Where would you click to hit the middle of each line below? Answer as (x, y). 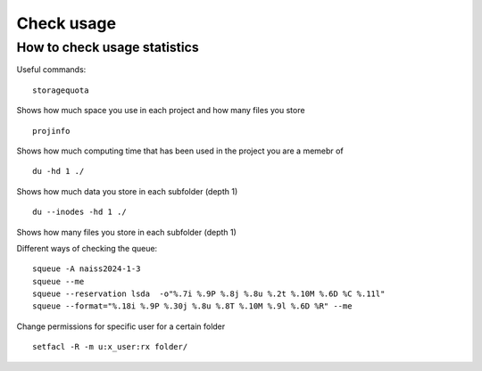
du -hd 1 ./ (58, 171)
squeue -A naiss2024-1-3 (87, 269)
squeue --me (58, 281)
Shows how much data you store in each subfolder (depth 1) (127, 191)
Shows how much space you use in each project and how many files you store (161, 111)
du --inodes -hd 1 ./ (79, 212)
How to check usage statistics (108, 47)
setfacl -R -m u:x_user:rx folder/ (110, 347)
